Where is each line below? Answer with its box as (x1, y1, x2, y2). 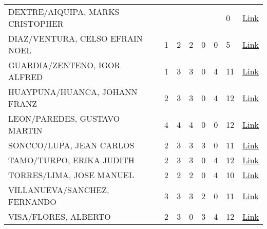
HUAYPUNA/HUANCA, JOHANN (8, 86, 138, 98)
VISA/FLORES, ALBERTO (8, 211, 111, 222)
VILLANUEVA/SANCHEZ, (8, 184, 109, 196)
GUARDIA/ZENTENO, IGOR (8, 59, 121, 71)
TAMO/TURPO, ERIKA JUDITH (8, 154, 135, 166)
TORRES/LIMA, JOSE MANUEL (8, 169, 134, 181)
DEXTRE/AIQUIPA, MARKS (8, 6, 120, 17)
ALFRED (8, 71, 43, 83)
